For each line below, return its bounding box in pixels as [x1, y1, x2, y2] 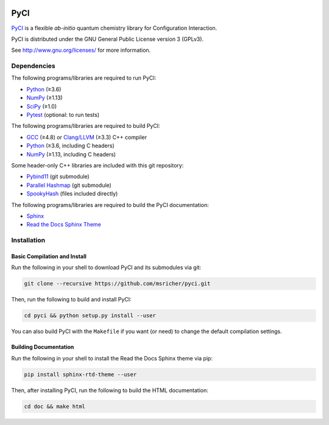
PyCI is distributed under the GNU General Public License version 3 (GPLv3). [11, 35, 204, 43]
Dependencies [11, 61, 56, 70]
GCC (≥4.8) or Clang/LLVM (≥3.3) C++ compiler [26, 133, 147, 141]
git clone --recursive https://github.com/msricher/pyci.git [24, 280, 211, 287]
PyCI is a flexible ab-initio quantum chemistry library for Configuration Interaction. [11, 24, 218, 32]
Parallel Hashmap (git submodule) [26, 181, 112, 189]
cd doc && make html [24, 402, 85, 410]
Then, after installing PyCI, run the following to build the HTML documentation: [11, 387, 208, 394]
